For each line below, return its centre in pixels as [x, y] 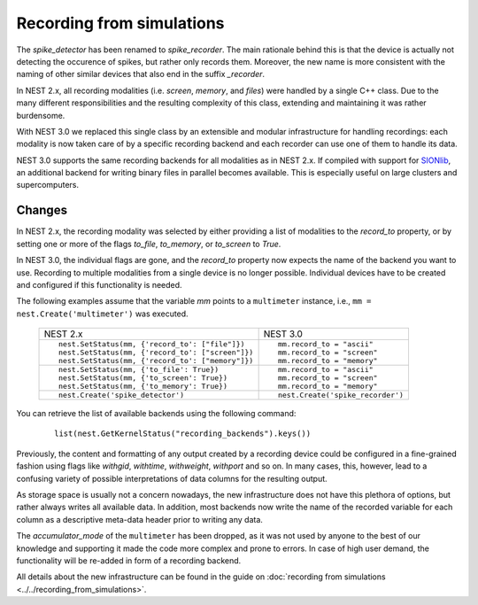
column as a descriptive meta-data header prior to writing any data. [139, 519]
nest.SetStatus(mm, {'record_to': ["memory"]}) [156, 361]
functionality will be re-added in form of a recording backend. [129, 561]
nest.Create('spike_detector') [121, 396]
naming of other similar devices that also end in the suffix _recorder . [141, 74]
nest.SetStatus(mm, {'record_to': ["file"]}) [151, 344]
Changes [42, 210]
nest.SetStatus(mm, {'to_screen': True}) [143, 378]
